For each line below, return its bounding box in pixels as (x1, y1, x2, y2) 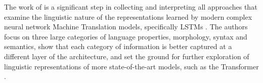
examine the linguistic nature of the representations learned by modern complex (4, 11, 252, 22)
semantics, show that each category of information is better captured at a (4, 41, 232, 52)
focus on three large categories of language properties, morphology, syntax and (4, 31, 247, 41)
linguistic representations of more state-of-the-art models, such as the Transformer (4, 61, 259, 71)
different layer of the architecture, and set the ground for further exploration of (4, 51, 249, 61)
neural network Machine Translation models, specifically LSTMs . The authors (4, 21, 248, 32)
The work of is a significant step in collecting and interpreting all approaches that (4, 2, 257, 12)
